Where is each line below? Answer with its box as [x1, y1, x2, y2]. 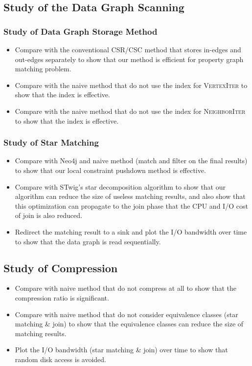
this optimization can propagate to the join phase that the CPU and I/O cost [15, 200, 248, 211]
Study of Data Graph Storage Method [3, 25, 158, 37]
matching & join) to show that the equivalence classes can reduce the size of [15, 319, 244, 329]
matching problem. [15, 64, 71, 74]
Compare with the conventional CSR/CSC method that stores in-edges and [15, 44, 241, 54]
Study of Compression [3, 260, 118, 275]
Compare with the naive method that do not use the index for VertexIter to [15, 80, 248, 90]
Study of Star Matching [3, 136, 99, 149]
